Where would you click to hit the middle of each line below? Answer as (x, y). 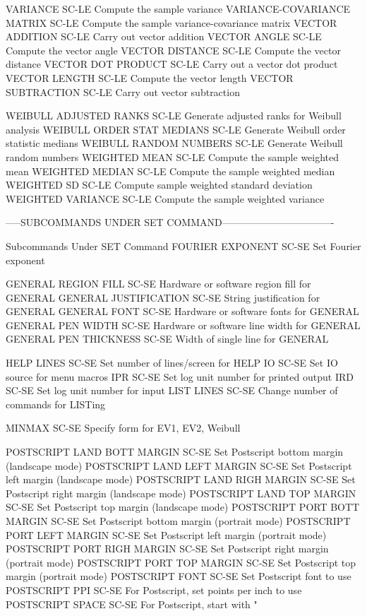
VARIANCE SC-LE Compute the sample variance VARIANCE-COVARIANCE (178, 8)
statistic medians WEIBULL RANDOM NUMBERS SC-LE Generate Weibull (174, 143)
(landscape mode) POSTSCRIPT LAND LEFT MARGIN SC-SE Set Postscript (179, 465)
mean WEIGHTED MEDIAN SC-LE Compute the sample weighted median (170, 171)
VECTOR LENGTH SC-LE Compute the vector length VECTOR (150, 77)
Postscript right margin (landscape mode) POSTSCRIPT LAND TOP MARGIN (181, 493)
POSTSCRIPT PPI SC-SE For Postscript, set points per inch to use (154, 590)
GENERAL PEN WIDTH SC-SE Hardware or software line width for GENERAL (183, 325)
